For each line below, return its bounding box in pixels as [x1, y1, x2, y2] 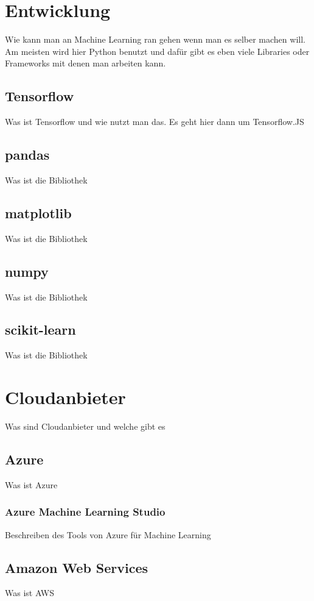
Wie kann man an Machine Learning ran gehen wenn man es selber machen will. [5, 33, 305, 46]
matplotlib [5, 203, 72, 222]
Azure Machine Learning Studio [5, 504, 166, 519]
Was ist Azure [5, 478, 58, 491]
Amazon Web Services [5, 558, 148, 577]
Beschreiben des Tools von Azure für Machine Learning [5, 528, 211, 541]
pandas [5, 145, 50, 164]
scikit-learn [5, 320, 76, 339]
